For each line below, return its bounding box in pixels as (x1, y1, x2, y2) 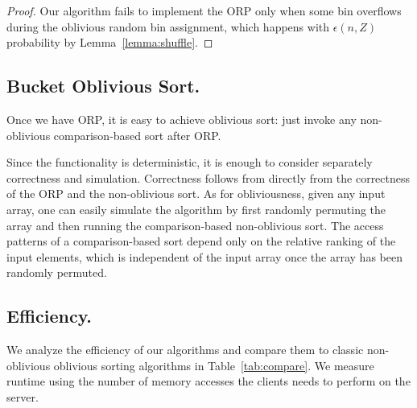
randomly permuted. (6, 264, 107, 281)
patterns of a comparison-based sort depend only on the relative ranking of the (6, 233, 396, 249)
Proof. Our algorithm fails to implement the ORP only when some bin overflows (6, 2, 402, 19)
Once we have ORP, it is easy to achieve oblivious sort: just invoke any (6, 110, 357, 127)
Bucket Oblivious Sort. (6, 73, 200, 98)
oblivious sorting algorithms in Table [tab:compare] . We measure (53, 356, 374, 373)
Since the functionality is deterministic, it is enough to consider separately (6, 154, 373, 171)
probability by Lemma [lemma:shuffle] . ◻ (6, 34, 213, 51)
